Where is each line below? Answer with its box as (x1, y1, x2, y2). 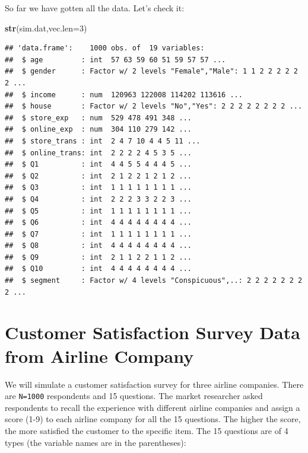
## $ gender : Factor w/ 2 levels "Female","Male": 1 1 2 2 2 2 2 (5, 67, 298, 76)
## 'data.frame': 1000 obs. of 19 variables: (5, 44, 205, 53)
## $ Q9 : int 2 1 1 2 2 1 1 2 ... (5, 253, 192, 261)
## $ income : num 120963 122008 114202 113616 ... (5, 90, 243, 99)
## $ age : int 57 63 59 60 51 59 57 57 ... (5, 55, 226, 64)
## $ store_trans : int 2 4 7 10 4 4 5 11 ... (5, 136, 201, 145)
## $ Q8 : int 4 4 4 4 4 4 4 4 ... (5, 241, 192, 250)
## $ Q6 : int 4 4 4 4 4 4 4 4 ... (5, 218, 192, 227)
